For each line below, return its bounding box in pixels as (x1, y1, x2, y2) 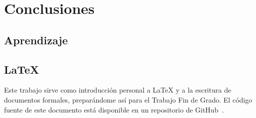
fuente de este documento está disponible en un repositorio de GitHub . (4, 104, 224, 115)
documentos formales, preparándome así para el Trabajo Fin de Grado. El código (4, 94, 253, 105)
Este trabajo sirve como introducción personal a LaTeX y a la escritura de (4, 85, 232, 95)
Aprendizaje (4, 32, 68, 47)
